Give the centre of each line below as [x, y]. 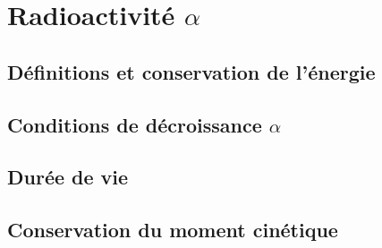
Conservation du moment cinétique [173, 230]
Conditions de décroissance [135, 124]
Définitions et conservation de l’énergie [191, 71]
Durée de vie [68, 177]
